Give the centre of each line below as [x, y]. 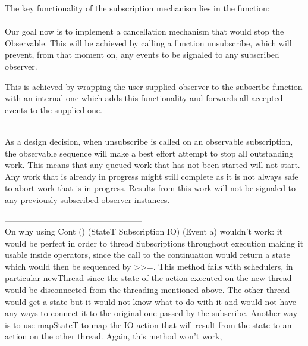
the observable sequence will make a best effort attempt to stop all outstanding [149, 153]
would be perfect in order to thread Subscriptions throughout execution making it [154, 243]
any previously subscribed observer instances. [87, 199]
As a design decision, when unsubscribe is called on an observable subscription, [149, 141]
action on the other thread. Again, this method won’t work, [114, 336]
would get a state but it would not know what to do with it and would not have [151, 301]
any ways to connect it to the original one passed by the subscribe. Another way [151, 313]
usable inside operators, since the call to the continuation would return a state [147, 255]
